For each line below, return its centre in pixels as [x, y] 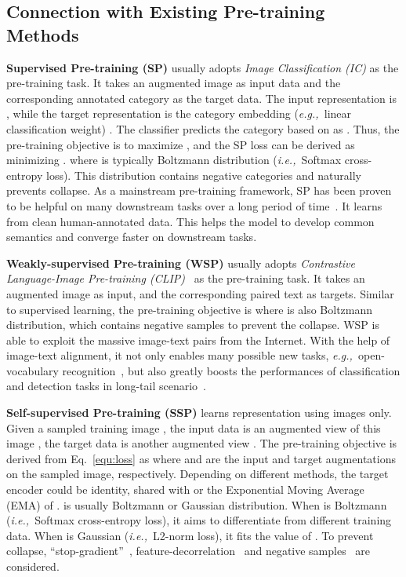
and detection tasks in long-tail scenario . [107, 386]
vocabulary [33, 370]
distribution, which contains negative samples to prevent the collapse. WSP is [193, 325]
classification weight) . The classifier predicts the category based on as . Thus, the [203, 128]
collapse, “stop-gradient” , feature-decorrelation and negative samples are [188, 551]
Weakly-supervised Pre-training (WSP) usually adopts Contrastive [181, 263]
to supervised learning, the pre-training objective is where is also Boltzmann [190, 309]
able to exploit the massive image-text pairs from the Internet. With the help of [198, 340]
